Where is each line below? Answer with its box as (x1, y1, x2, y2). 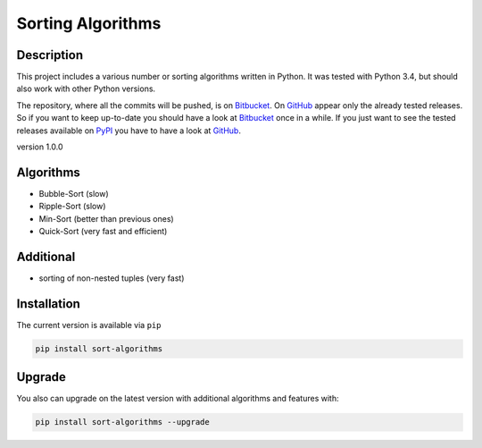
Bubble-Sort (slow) (38, 188, 109, 199)
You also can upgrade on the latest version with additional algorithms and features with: (16, 393, 339, 404)
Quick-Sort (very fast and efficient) (38, 226, 168, 237)
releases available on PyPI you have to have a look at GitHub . (16, 125, 241, 136)
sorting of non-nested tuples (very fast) (38, 273, 185, 283)
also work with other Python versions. (16, 83, 156, 94)
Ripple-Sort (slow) (38, 201, 106, 212)
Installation (16, 296, 80, 311)
